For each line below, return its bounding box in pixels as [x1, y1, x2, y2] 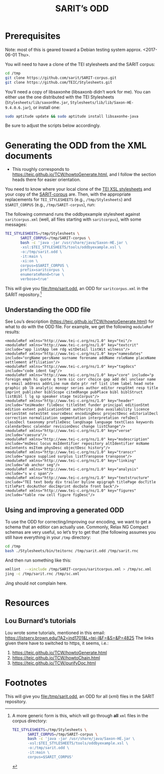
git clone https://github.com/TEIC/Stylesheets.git [5, 80, 112, 85]
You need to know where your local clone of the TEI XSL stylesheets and [5, 186, 151, 192]
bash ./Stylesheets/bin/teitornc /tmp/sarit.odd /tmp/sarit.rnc [5, 548, 139, 553]
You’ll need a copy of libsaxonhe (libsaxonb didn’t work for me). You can [5, 89, 151, 94]
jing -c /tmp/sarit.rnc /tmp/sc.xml [5, 571, 80, 576]
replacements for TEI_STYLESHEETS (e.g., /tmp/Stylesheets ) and [5, 197, 132, 203]
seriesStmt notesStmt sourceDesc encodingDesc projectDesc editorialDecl [5, 411, 159, 416]
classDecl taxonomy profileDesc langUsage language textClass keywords [5, 420, 154, 425]
